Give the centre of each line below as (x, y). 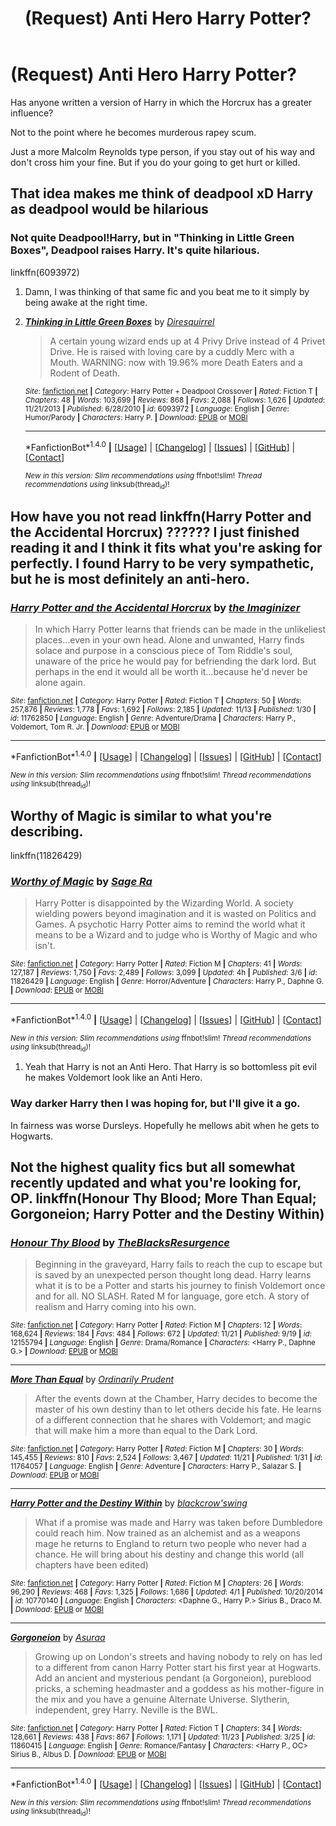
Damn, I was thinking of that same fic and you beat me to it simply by (167, 291)
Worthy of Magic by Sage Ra (81, 882)
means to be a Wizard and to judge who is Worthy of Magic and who (176, 935)
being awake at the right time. (86, 302)
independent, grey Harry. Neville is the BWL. (126, 1710)
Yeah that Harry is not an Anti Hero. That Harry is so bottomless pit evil (170, 1067)
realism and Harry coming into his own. (115, 1307)
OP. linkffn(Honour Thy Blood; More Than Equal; (163, 1198)
